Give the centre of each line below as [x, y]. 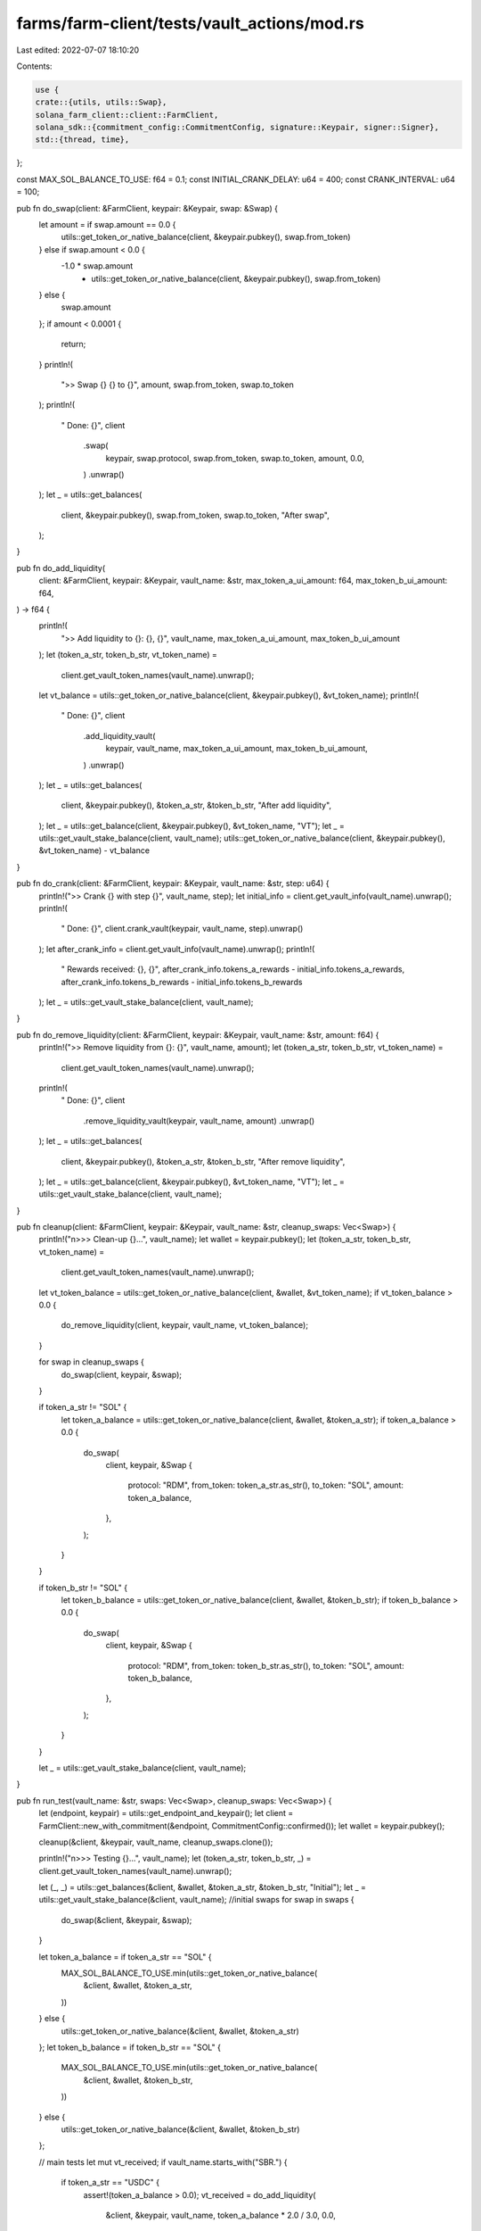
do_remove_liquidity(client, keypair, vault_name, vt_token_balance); [185, 1325]
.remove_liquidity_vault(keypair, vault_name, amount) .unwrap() [199, 1121]
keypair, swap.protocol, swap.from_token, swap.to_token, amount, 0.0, [235, 458]
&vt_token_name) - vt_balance [94, 850]
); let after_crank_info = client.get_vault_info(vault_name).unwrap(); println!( [177, 949]
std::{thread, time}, [82, 140]
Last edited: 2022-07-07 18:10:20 [78, 50]
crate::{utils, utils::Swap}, [101, 102]
